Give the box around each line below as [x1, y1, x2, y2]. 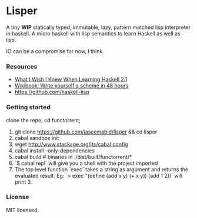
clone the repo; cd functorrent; [6, 116, 81, 123]
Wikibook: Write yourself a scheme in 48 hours [14, 82, 129, 89]
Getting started [6, 103, 51, 112]
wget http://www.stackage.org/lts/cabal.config [14, 141, 128, 148]
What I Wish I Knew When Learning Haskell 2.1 [14, 76, 128, 83]
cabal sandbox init [14, 134, 59, 141]
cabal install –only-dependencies [14, 147, 95, 154]
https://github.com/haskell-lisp [14, 89, 89, 96]
